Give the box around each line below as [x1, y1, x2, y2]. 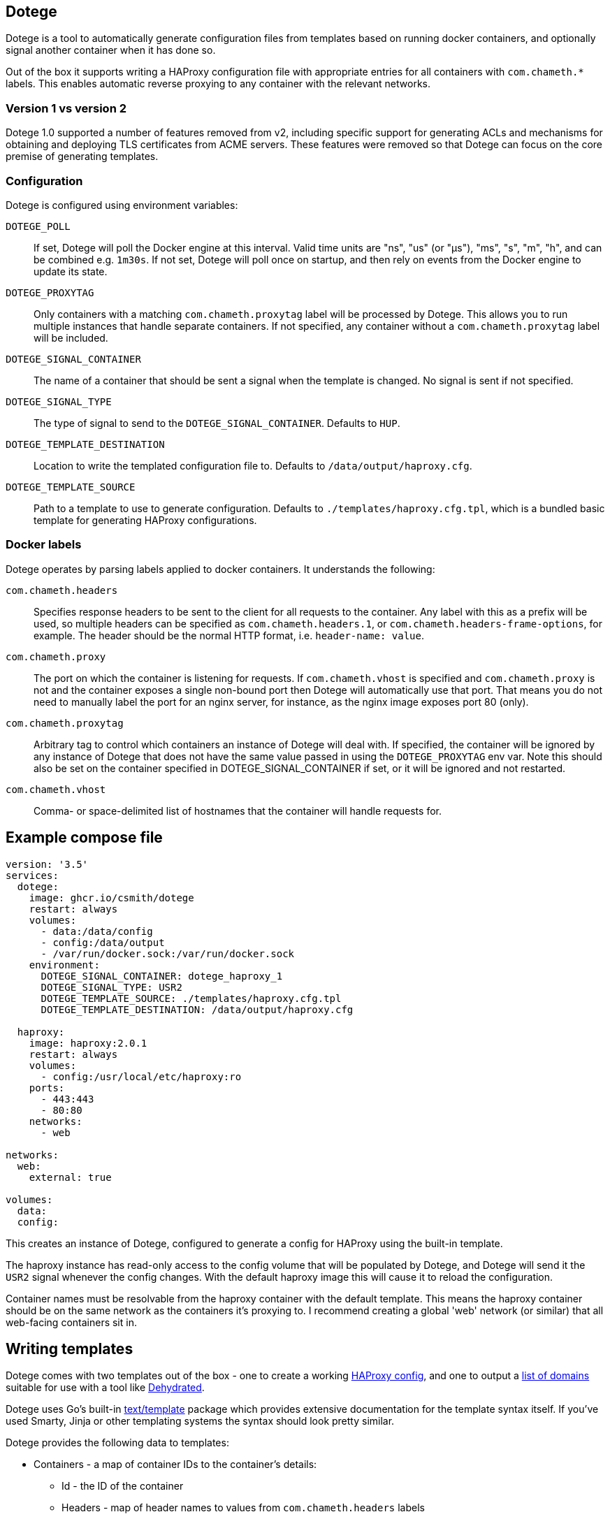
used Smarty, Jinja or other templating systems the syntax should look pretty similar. [6, 1415, 395, 1427]
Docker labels [6, 537, 82, 552]
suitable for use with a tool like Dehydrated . [6, 1381, 205, 1394]
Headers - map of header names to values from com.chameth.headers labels [61, 1502, 425, 1514]
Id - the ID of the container [61, 1480, 184, 1492]
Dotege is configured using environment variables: [6, 198, 238, 211]
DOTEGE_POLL [6, 220, 71, 232]
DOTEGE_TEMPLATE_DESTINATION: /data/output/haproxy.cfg [41, 1003, 354, 1015]
